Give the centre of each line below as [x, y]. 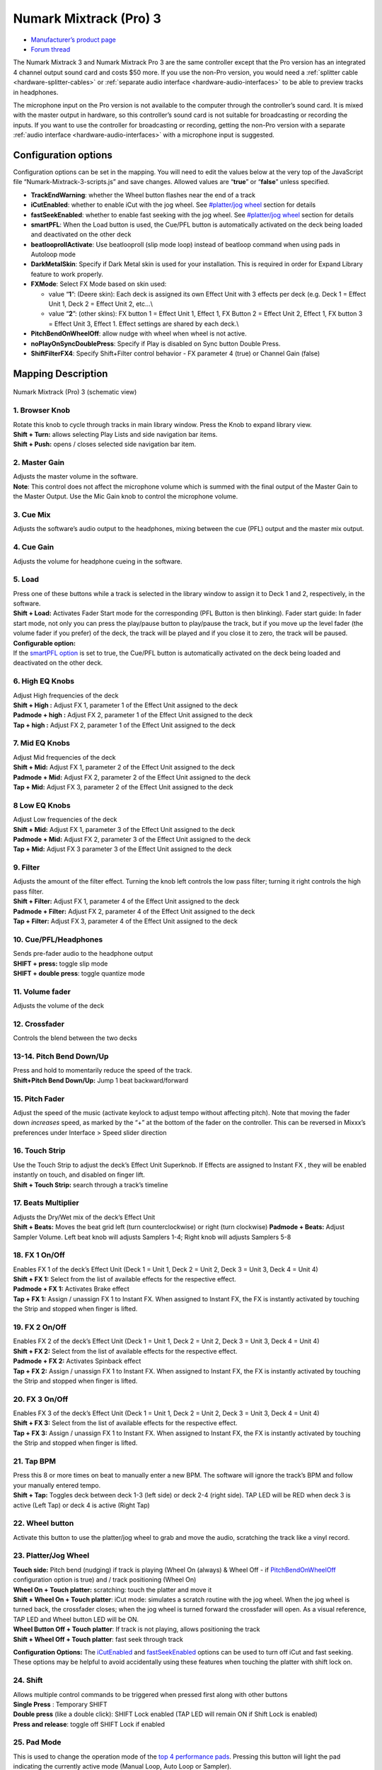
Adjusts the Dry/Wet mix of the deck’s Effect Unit [84, 1217]
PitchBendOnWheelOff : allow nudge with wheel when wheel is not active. [139, 333]
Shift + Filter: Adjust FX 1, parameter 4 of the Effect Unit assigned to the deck [126, 901]
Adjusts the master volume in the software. [75, 476]
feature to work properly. [67, 274]
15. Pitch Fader [39, 1099]
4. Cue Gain [34, 547]
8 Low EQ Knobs [42, 805]
